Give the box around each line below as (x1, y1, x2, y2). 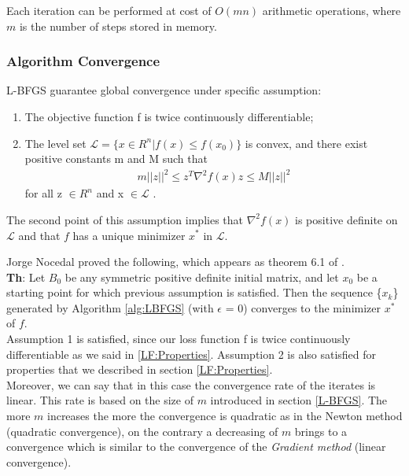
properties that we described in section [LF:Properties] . (6, 361, 273, 378)
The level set (24, 135, 87, 151)
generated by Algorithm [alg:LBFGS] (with (6, 299, 214, 315)
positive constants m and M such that (24, 150, 208, 167)
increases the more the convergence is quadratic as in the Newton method (46, 408, 403, 424)
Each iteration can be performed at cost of (6, 2, 212, 18)
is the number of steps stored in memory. (19, 17, 217, 34)
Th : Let (6, 268, 46, 285)
